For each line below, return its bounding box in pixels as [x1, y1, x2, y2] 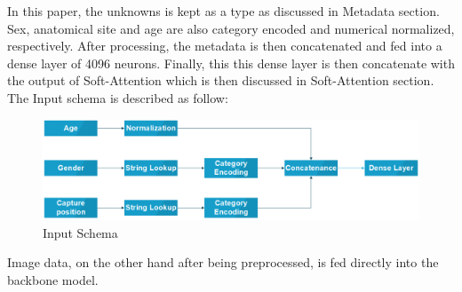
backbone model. [7, 270, 99, 288]
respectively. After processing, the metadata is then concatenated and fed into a [7, 36, 442, 55]
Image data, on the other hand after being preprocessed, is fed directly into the [7, 253, 439, 272]
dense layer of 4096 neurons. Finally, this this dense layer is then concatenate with [7, 53, 455, 72]
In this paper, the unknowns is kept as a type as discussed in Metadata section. [7, 2, 440, 20]
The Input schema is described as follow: [7, 88, 228, 107]
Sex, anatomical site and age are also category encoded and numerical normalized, [7, 19, 455, 37]
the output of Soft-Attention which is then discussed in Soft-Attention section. [7, 71, 434, 90]
